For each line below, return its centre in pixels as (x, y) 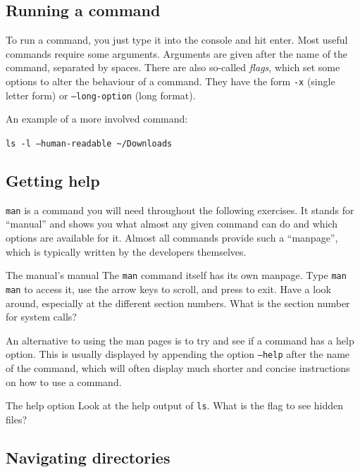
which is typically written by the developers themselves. (126, 251)
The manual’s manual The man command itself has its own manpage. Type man (176, 275)
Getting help (53, 180)
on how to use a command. (64, 381)
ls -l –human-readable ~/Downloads (89, 143)
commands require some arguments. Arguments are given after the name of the (177, 53)
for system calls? (41, 317)
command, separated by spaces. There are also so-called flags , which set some (173, 67)
